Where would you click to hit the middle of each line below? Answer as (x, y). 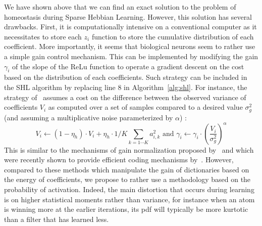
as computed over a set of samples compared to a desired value (145, 107)
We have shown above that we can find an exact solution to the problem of (120, 7)
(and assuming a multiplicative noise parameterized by (89, 117)
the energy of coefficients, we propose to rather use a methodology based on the (127, 179)
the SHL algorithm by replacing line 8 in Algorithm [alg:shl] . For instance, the (126, 87)
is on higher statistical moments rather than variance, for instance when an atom (129, 199)
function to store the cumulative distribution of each (173, 36)
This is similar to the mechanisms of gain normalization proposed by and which (129, 149)
